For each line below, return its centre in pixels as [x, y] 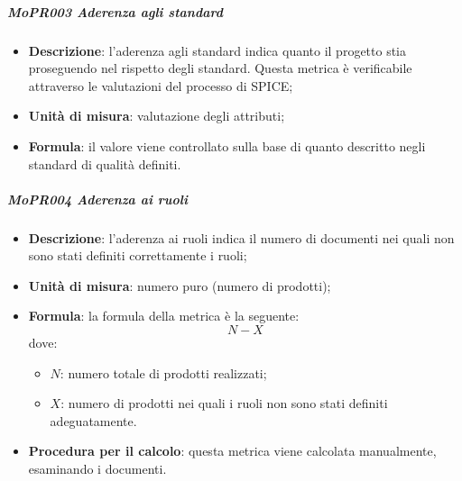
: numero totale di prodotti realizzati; [163, 372]
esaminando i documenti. [97, 469]
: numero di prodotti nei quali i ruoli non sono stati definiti [224, 403]
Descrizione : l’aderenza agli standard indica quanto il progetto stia [217, 50]
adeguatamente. [93, 420]
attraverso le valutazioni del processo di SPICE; [161, 85]
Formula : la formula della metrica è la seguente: [164, 316]
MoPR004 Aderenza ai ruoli [97, 199]
